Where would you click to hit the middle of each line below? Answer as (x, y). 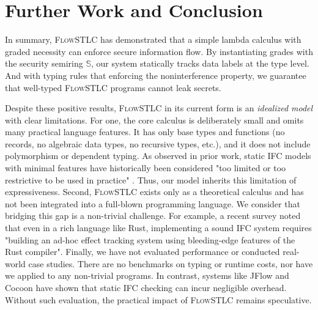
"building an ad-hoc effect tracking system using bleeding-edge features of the (150, 239)
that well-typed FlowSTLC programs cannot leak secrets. (113, 87)
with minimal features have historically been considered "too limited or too (146, 168)
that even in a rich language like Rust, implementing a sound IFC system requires (158, 228)
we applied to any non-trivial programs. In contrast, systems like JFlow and (147, 275)
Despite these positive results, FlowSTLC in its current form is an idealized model (159, 108)
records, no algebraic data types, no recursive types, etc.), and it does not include (158, 143)
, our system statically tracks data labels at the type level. (200, 63)
